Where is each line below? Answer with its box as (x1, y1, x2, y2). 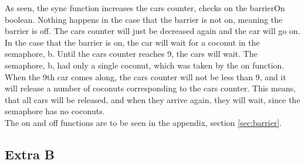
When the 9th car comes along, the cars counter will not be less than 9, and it (5, 70, 286, 83)
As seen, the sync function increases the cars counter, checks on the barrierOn (5, 2, 285, 13)
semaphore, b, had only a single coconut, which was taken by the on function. (5, 59, 284, 71)
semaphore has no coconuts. (5, 105, 105, 117)
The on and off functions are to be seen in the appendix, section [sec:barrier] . (5, 116, 282, 128)
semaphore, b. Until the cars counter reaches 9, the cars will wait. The (5, 47, 257, 60)
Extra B (5, 145, 55, 163)
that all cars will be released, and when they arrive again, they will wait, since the (5, 93, 300, 105)
